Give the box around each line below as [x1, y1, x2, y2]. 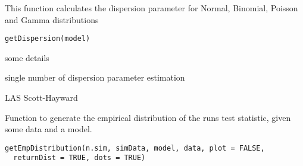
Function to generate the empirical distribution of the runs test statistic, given [5, 111, 291, 123]
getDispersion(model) [5, 34, 90, 43]
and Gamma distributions [5, 13, 99, 25]
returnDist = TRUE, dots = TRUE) [13, 154, 146, 162]
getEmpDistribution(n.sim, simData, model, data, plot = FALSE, [5, 143, 265, 152]
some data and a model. [5, 123, 92, 135]
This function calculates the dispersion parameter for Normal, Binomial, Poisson [5, 2, 298, 14]
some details [5, 51, 49, 63]
